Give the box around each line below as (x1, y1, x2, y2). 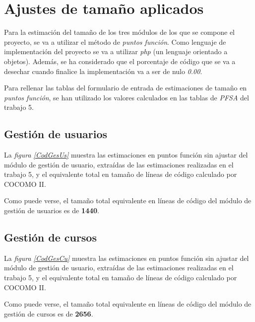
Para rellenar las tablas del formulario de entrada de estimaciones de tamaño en (4, 82, 247, 93)
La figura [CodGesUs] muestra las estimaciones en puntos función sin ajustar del (4, 150, 248, 160)
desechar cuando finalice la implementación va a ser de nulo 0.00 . (4, 66, 202, 76)
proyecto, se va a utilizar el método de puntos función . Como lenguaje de (4, 36, 226, 47)
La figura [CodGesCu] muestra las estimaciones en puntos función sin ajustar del (4, 252, 249, 263)
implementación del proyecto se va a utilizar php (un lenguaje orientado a (4, 46, 228, 57)
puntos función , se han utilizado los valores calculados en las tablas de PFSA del (4, 92, 249, 102)
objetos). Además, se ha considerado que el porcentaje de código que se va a (4, 56, 236, 66)
